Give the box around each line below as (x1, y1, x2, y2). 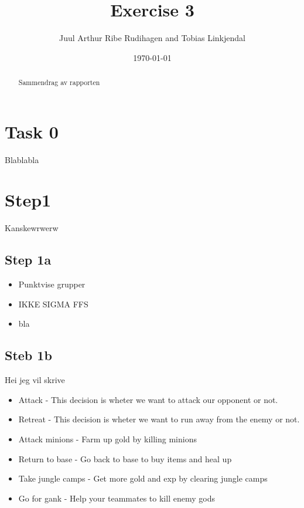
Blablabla (5, 153, 39, 165)
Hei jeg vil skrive (5, 374, 65, 386)
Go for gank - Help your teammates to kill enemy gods (18, 492, 215, 504)
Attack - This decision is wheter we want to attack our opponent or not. (18, 393, 278, 405)
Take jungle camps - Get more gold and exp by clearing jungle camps (18, 472, 268, 485)
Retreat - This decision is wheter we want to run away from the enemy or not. (18, 413, 300, 425)
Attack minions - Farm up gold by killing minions (18, 432, 197, 445)
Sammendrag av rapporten (18, 77, 100, 87)
